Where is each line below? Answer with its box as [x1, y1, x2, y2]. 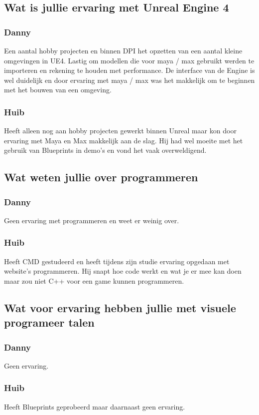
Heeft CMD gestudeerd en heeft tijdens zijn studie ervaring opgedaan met [4, 256, 230, 266]
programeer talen [4, 315, 95, 330]
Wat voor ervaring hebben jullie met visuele [4, 300, 236, 315]
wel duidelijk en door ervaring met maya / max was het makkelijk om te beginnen [4, 74, 255, 85]
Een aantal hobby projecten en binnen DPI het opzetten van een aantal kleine [4, 45, 243, 55]
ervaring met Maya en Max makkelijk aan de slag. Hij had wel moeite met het [4, 135, 243, 145]
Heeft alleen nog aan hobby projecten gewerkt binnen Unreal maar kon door [4, 125, 237, 136]
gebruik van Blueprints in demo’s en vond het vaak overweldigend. [4, 145, 207, 155]
